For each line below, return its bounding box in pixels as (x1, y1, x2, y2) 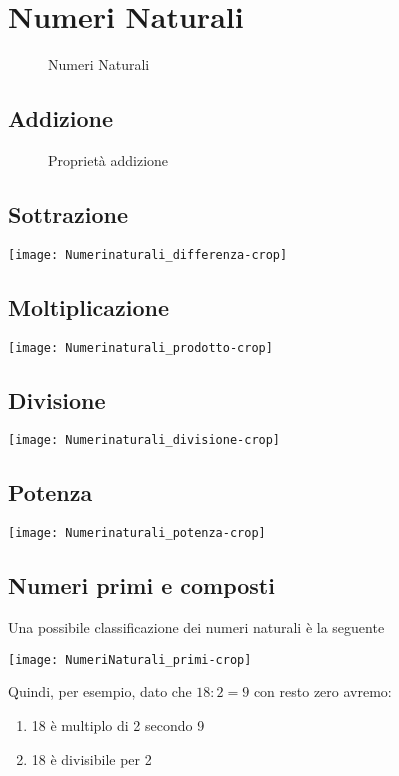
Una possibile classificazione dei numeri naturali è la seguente (8, 617, 385, 638)
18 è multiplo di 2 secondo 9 (31, 715, 205, 735)
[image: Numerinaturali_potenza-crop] (8, 526, 266, 541)
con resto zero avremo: (253, 681, 392, 702)
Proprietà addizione (48, 149, 169, 170)
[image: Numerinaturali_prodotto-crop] (8, 340, 273, 355)
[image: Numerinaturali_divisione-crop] (8, 433, 281, 448)
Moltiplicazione (8, 291, 170, 322)
